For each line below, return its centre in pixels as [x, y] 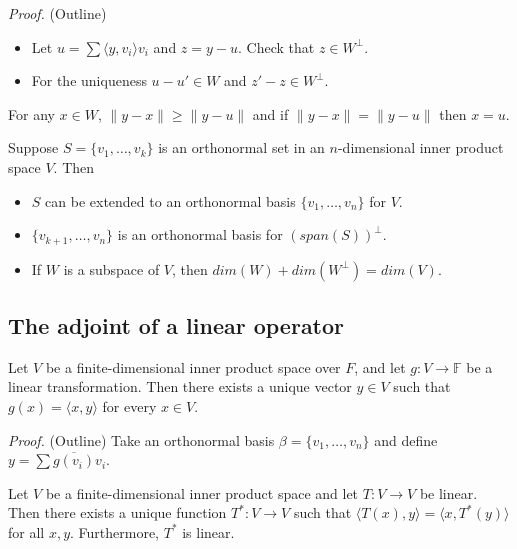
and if [270, 113]
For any [31, 113]
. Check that [276, 46]
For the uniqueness [89, 80]
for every [129, 406]
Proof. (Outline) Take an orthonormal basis [141, 439]
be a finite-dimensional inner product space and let [202, 492]
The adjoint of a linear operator [176, 325]
